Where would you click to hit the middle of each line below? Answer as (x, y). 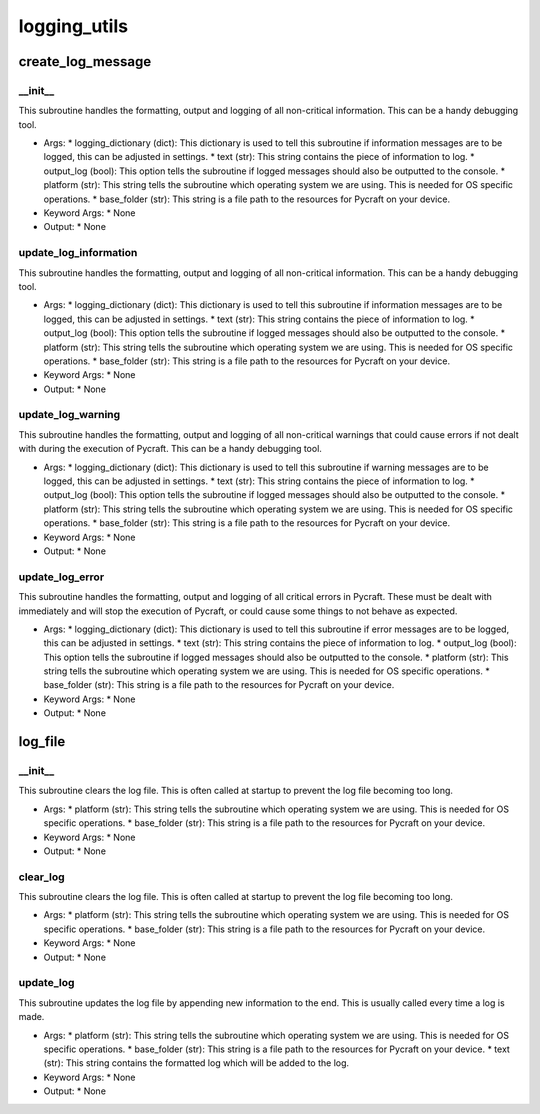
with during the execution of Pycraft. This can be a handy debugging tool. (170, 449)
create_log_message (85, 61)
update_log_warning (69, 415)
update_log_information (78, 253)
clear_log (41, 877)
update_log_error (61, 577)
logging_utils (73, 26)
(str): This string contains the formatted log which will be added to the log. (196, 1063)
